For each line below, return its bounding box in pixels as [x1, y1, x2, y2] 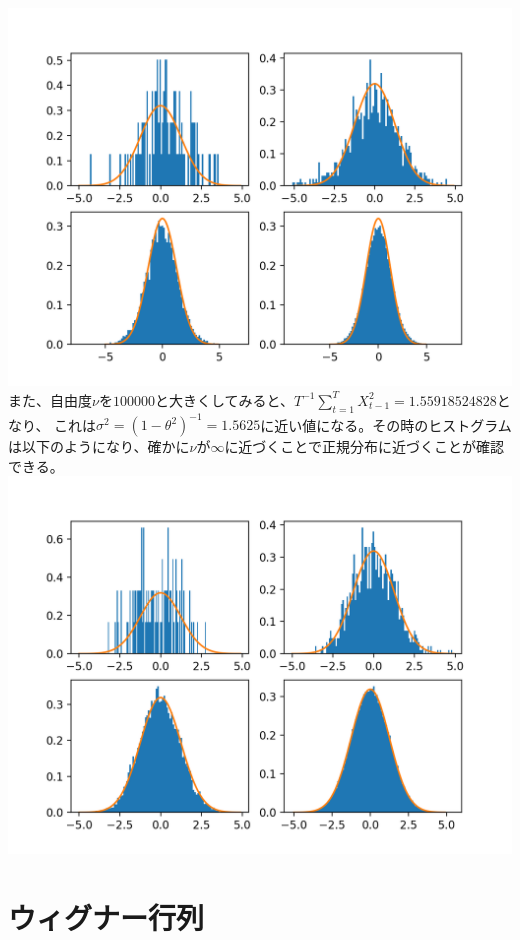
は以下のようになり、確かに [8, 436, 190, 457]
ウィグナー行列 [8, 897, 205, 938]
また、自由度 [8, 389, 92, 410]
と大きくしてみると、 [154, 389, 294, 410]
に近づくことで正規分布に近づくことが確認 [224, 436, 504, 457]
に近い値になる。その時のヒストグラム [260, 414, 512, 435]
